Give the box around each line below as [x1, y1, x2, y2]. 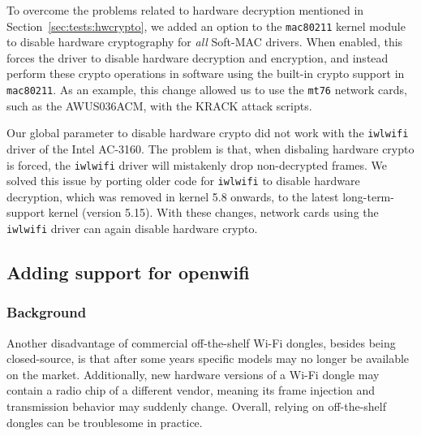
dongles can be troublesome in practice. [6, 413, 203, 430]
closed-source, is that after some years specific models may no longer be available [6, 350, 410, 367]
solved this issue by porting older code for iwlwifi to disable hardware [6, 172, 360, 189]
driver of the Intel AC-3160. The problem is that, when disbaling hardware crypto [6, 140, 415, 157]
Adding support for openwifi [6, 260, 250, 285]
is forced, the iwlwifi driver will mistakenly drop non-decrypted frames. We [6, 156, 388, 173]
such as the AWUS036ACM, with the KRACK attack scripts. [6, 97, 312, 114]
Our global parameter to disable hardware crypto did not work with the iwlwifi [6, 124, 409, 141]
